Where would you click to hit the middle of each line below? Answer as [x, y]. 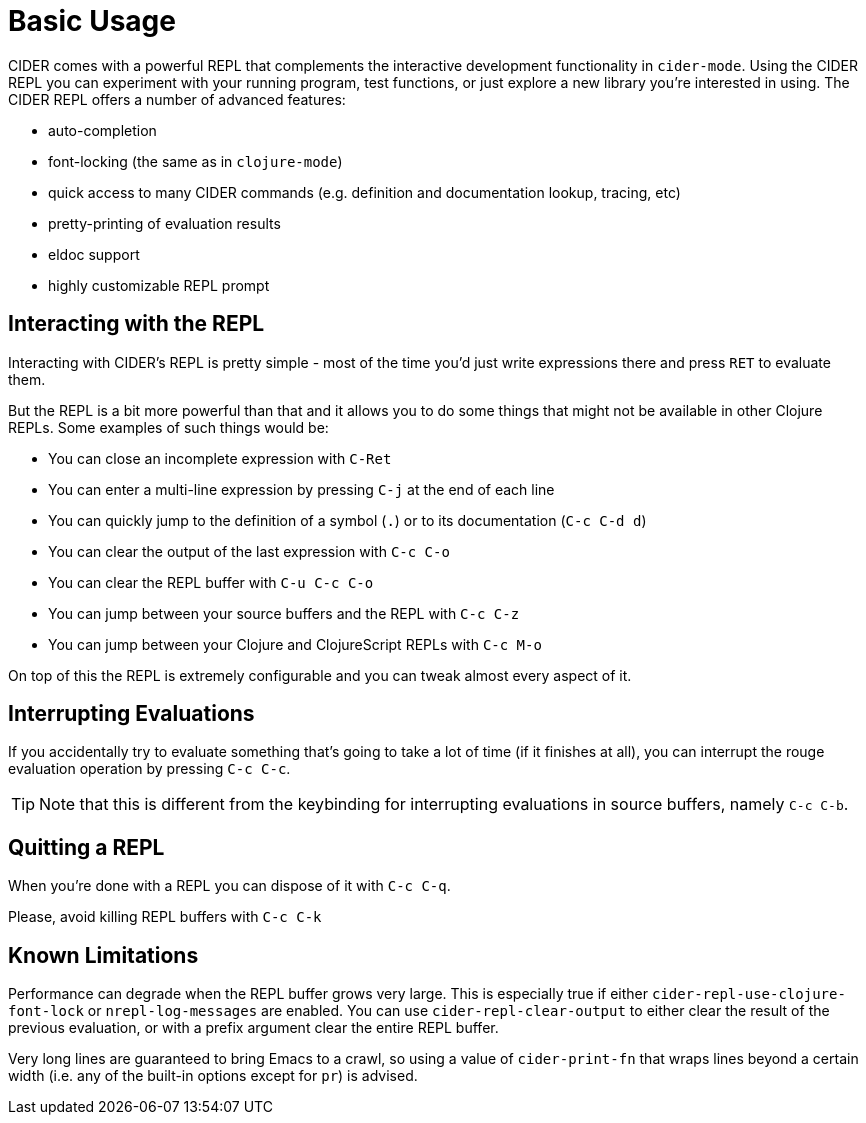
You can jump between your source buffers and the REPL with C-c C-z [284, 613]
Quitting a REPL [86, 847]
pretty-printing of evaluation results [164, 223]
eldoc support [94, 254]
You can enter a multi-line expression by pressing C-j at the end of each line [301, 489]
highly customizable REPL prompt [159, 285]
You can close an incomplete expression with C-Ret [220, 458]
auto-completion [102, 130]
